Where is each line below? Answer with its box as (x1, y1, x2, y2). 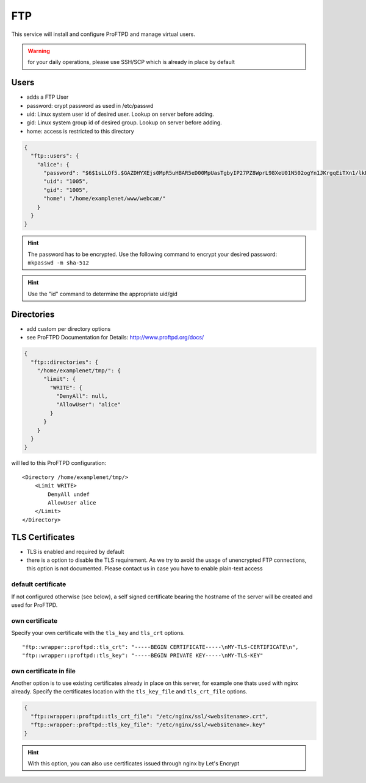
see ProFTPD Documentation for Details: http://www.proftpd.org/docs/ (26, 334, 204, 341)
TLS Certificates (11, 532, 75, 542)
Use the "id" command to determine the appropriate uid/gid (27, 290, 178, 297)
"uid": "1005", (43, 178, 89, 185)
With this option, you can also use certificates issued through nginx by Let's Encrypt (27, 759, 240, 767)
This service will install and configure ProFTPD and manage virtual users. (11, 30, 195, 38)
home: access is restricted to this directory (26, 127, 134, 135)
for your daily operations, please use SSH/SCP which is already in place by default (27, 58, 235, 66)
